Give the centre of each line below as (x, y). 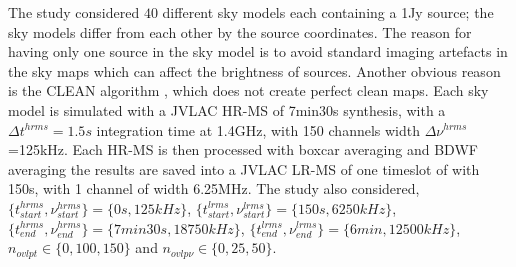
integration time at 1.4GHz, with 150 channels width (258, 129)
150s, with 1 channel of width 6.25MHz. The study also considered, (214, 188)
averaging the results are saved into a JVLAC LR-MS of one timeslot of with (244, 168)
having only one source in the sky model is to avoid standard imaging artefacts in (258, 51)
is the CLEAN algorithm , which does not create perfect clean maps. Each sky (248, 90)
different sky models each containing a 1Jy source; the (328, 12)
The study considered (74, 12)
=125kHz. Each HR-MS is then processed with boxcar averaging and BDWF (243, 149)
